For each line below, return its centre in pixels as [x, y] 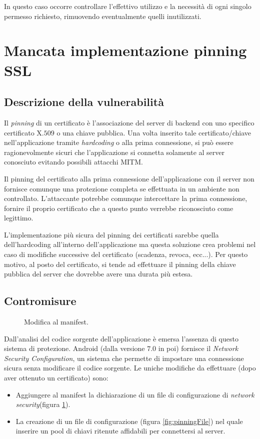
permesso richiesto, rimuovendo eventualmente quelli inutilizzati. [103, 16]
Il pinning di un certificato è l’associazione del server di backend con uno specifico [129, 122]
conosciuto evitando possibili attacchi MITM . [73, 162]
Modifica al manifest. [56, 322]
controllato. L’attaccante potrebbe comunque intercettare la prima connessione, [126, 198]
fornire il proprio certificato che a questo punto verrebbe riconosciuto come [119, 208]
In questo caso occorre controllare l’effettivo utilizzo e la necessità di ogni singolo [128, 6]
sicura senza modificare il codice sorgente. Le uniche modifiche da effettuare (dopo [130, 368]
